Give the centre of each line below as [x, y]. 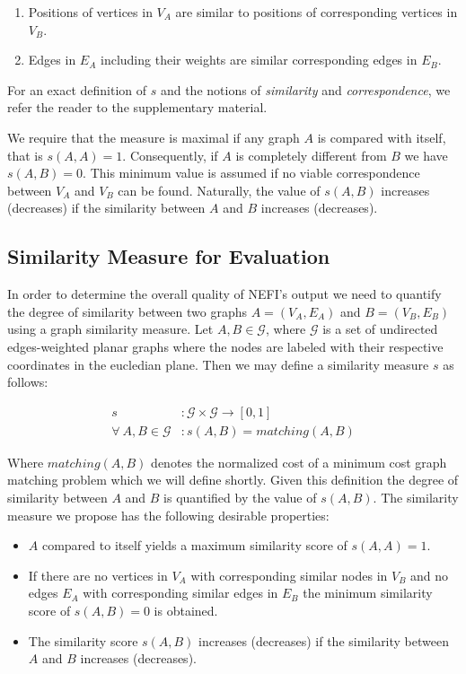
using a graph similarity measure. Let [110, 329]
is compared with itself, [382, 137]
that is [25, 155]
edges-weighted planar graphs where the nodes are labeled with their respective [225, 346]
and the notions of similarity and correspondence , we [305, 89]
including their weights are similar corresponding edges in [259, 60]
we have [426, 155]
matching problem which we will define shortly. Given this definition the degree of [233, 480]
